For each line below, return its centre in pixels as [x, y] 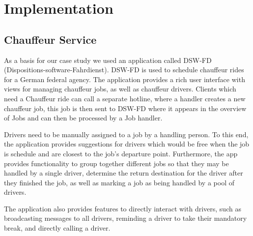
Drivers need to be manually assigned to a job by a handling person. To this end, [126, 134]
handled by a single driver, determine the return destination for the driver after [124, 173]
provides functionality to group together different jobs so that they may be [116, 163]
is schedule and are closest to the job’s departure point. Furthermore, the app [121, 153]
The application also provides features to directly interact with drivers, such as [123, 208]
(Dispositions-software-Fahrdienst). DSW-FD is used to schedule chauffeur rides [124, 70]
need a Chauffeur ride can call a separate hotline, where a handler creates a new [125, 98]
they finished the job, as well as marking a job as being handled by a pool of [119, 182]
